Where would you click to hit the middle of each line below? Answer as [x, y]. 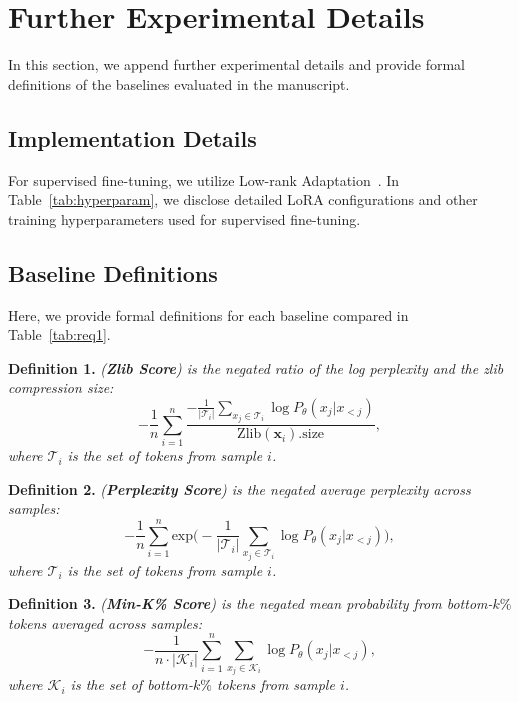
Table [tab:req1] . [59, 334]
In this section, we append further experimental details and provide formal [237, 64]
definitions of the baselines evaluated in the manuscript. [179, 83]
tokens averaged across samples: [105, 622]
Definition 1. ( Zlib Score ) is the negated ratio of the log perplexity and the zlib [256, 367]
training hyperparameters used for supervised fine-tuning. [184, 218]
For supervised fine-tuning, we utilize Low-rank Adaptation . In [204, 179]
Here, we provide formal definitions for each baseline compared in [208, 314]
